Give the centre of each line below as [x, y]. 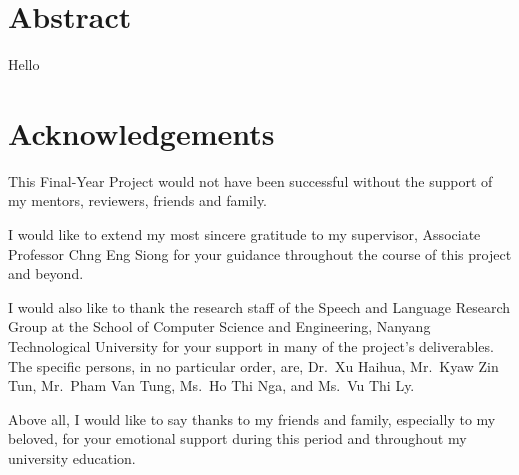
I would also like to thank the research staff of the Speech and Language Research [259, 306]
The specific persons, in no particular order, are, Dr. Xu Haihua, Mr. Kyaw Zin [253, 365]
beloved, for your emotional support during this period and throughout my [237, 438]
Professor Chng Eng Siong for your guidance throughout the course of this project [260, 253]
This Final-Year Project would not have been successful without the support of [250, 180]
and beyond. [46, 273]
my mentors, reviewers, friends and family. [137, 200]
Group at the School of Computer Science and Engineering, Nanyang [219, 326]
